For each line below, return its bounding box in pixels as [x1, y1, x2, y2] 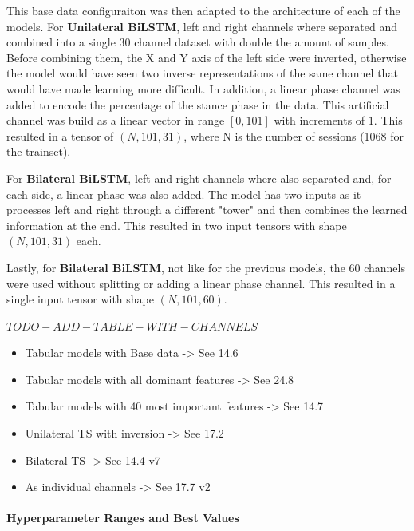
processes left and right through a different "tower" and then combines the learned [6, 201, 408, 218]
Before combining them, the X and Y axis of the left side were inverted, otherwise [6, 49, 407, 65]
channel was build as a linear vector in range [6, 112, 225, 129]
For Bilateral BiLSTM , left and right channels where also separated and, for [6, 169, 392, 186]
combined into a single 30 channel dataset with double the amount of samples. [6, 34, 389, 50]
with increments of [274, 112, 365, 129]
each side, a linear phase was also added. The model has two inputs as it [6, 185, 361, 202]
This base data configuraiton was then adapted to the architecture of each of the [6, 2, 400, 18]
